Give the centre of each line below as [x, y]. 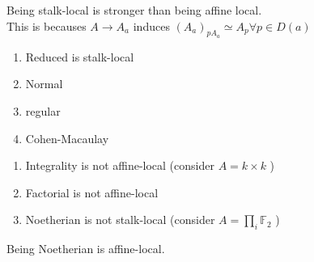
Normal [44, 84]
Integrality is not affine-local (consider [120, 165]
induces [151, 25]
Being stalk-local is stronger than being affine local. [134, 10]
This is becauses [47, 25]
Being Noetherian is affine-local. [86, 249]
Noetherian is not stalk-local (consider [120, 220]
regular [43, 110]
